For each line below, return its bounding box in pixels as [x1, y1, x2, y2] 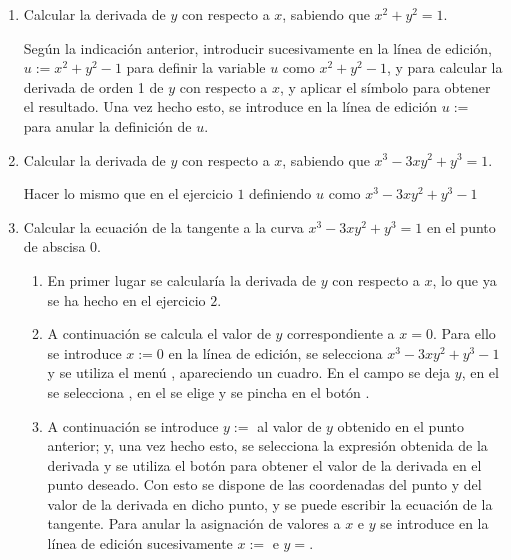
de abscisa [23, 236, 86, 257]
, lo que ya [432, 269, 497, 290]
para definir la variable [126, 57, 266, 78]
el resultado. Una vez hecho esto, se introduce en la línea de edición [23, 96, 438, 117]
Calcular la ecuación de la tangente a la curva [23, 216, 304, 237]
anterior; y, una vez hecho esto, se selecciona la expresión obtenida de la [47, 435, 488, 456]
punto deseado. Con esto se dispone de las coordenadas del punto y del [47, 474, 482, 495]
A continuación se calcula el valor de [47, 323, 271, 344]
